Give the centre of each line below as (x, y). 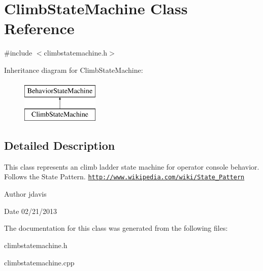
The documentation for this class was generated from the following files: (116, 228)
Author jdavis (25, 194)
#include (18, 53)
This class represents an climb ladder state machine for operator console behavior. (132, 166)
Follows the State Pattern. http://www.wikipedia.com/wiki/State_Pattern (124, 177)
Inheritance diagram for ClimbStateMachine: (74, 70)
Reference (39, 28)
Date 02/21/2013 (31, 211)
